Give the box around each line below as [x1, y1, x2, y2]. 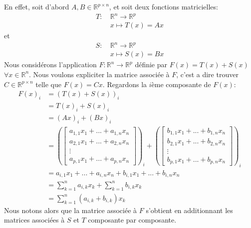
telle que [35, 79, 61, 89]
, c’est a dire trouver [176, 69, 239, 79]
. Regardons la [102, 79, 147, 89]
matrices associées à [4, 215, 65, 225]
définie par [135, 59, 168, 70]
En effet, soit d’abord [4, 1, 69, 11]
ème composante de [151, 79, 211, 89]
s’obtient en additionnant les [146, 205, 233, 215]
